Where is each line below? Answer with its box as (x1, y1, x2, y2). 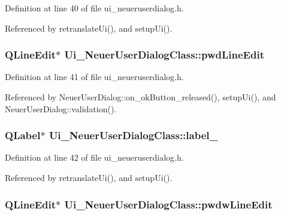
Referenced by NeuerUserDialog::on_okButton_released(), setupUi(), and (5, 91, 276, 103)
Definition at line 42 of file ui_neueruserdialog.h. (5, 151, 184, 164)
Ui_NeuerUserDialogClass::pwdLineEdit (64, 47, 264, 62)
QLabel (5, 128, 41, 143)
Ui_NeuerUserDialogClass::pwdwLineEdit (64, 196, 273, 211)
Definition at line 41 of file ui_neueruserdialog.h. (5, 70, 184, 83)
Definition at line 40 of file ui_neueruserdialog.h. (5, 2, 184, 14)
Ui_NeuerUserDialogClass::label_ (49, 128, 218, 143)
